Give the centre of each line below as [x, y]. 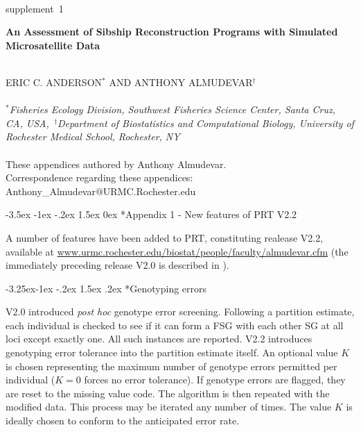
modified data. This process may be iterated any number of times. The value [169, 407]
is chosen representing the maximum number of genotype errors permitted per [171, 366]
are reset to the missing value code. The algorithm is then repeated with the [168, 393]
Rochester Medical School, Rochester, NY [93, 136]
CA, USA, [27, 123]
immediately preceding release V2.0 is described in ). [117, 265]
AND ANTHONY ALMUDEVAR [181, 82]
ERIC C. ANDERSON [54, 82]
